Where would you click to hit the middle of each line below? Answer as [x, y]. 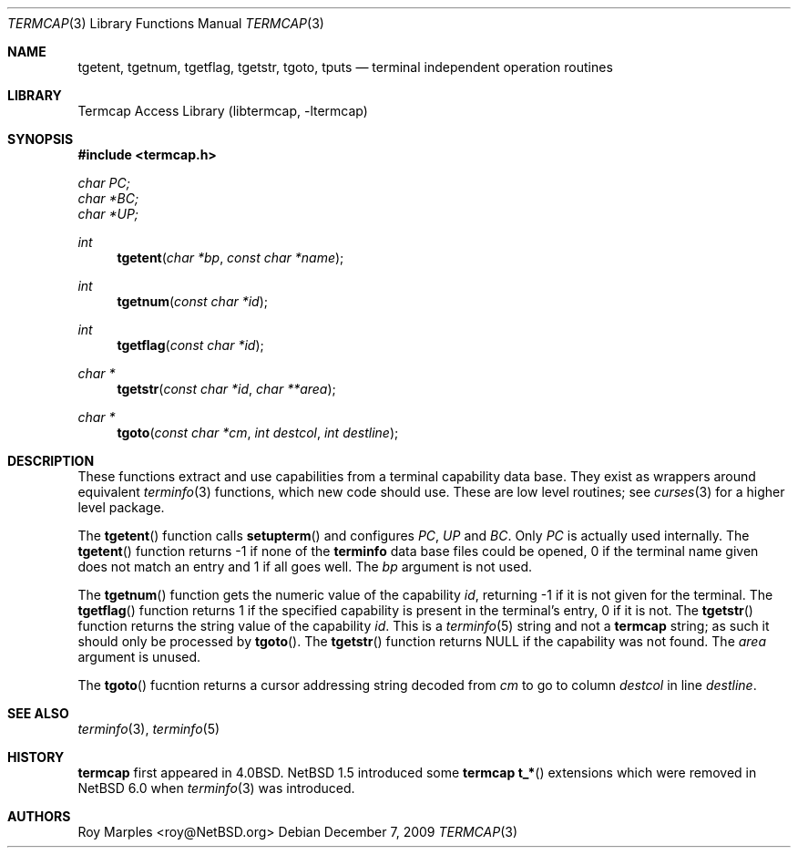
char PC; [104, 183]
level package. [121, 507]
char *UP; [108, 214]
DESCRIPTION [51, 461]
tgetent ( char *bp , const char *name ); [230, 258]
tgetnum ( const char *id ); [193, 301]
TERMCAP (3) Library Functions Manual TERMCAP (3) [166, 23]
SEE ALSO [38, 713]
